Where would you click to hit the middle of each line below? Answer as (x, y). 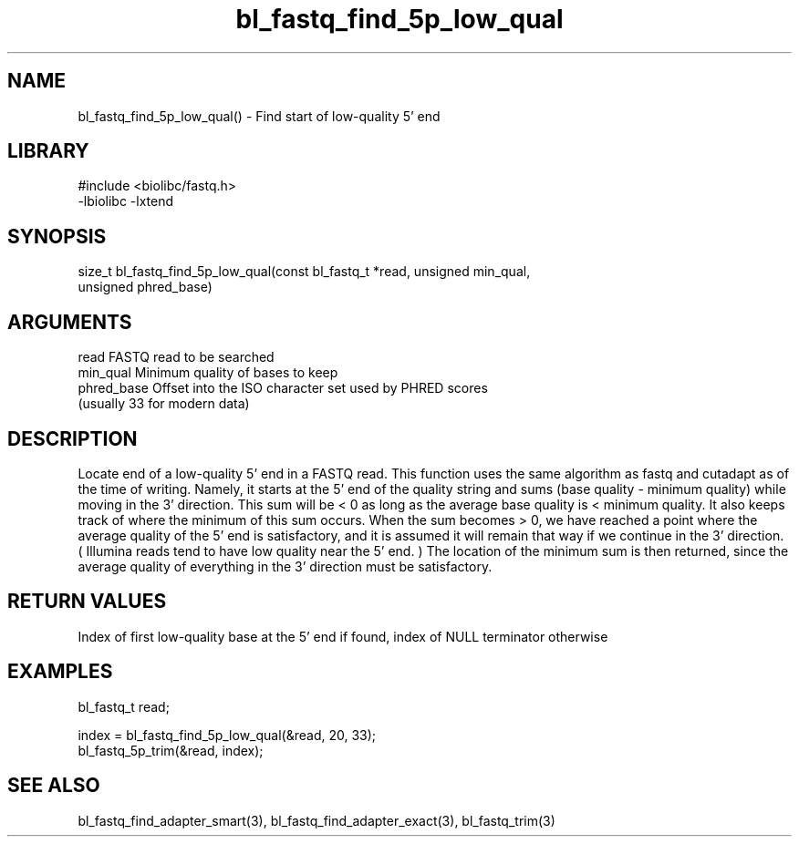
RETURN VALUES (87, 602)
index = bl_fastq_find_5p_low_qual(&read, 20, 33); (227, 735)
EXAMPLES (60, 672)
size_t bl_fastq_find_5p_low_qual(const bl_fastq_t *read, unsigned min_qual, (304, 272)
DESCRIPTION (73, 438)
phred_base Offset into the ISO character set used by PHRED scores (283, 388)
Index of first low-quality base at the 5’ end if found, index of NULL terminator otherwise (343, 636)
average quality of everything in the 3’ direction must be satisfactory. (285, 566)
